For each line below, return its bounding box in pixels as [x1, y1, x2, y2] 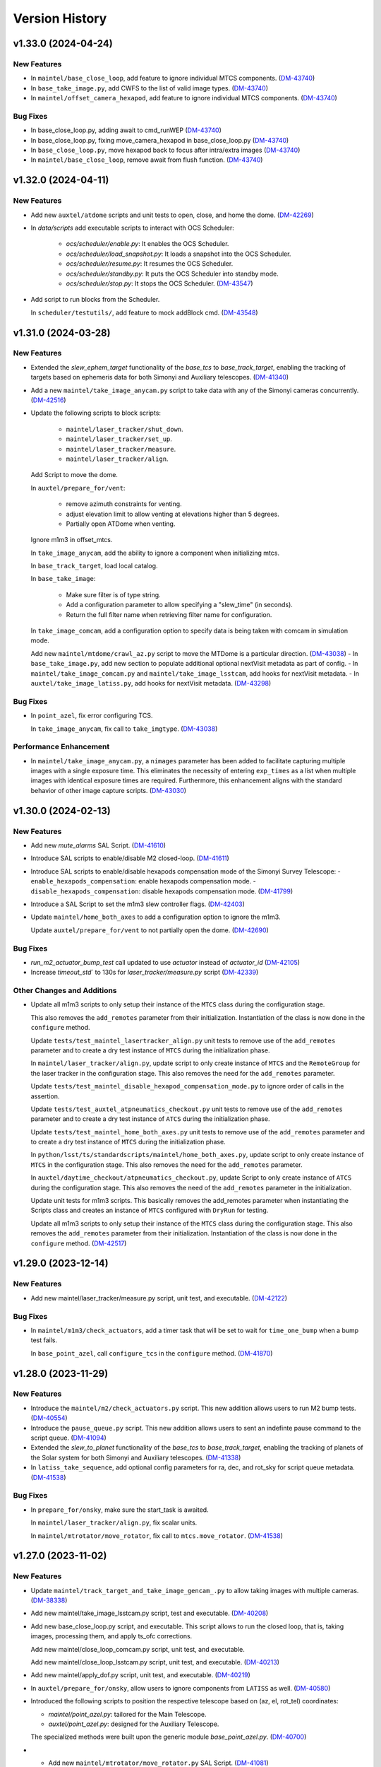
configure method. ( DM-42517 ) [30, 1239, 127, 1248]
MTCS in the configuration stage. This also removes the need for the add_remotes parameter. [30, 1160, 303, 1169]
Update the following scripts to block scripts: [30, 409, 162, 417]
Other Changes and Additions [13, 986, 117, 996]
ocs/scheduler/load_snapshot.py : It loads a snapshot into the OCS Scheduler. [66, 250, 291, 258]
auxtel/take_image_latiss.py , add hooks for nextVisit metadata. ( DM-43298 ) [30, 679, 272, 687]
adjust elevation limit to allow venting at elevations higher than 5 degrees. [66, 510, 280, 518]
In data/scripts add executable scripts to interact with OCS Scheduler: [30, 223, 234, 232]
